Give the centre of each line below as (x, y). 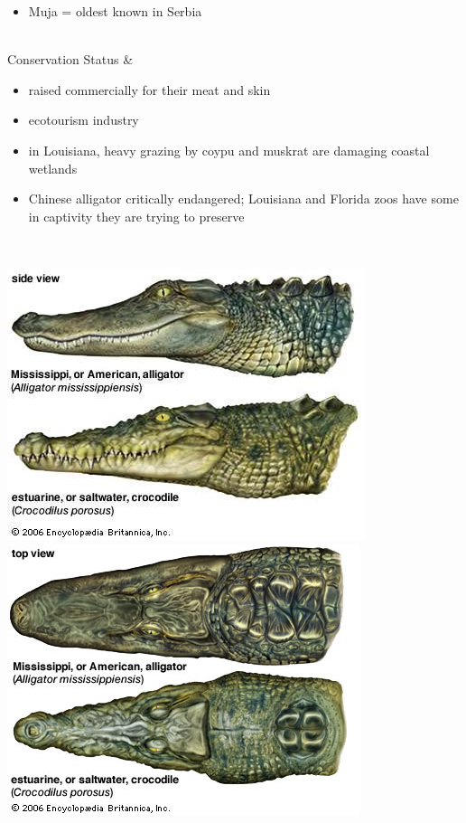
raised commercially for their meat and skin (149, 89)
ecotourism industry (84, 120)
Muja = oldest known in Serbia (115, 11)
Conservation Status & (70, 59)
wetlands (53, 168)
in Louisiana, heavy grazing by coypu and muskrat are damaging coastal (229, 150)
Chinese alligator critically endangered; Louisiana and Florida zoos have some (243, 199)
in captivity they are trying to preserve (136, 216)
